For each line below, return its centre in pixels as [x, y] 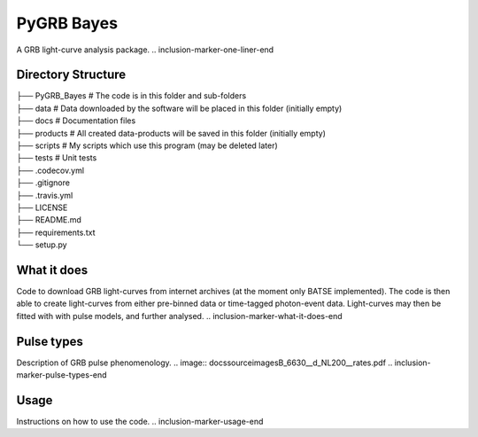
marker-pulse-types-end [62, 375]
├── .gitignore [43, 183]
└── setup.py [42, 245]
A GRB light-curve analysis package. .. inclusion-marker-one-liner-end [145, 50]
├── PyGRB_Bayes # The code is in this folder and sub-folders [131, 96]
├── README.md [49, 220]
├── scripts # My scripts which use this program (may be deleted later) [147, 145]
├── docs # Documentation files [76, 121]
